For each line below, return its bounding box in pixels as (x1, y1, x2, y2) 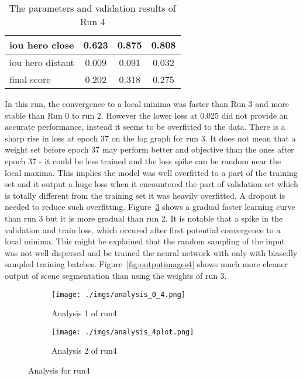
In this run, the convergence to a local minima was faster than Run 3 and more (5, 98, 289, 109)
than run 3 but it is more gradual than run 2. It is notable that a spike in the (5, 212, 283, 224)
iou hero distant (9, 56, 74, 69)
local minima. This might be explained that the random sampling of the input (5, 235, 285, 247)
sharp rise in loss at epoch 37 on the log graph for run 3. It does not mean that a (5, 132, 296, 144)
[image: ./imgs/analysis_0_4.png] (51, 290, 186, 299)
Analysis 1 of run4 (51, 307, 117, 319)
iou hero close (9, 38, 74, 51)
